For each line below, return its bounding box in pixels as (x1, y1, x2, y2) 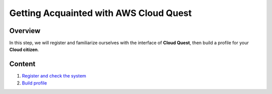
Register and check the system (22, 73, 87, 79)
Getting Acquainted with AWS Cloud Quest (9, 7, 192, 18)
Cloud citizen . (9, 46, 39, 52)
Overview (9, 26, 41, 35)
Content (9, 60, 36, 68)
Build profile (22, 80, 47, 86)
